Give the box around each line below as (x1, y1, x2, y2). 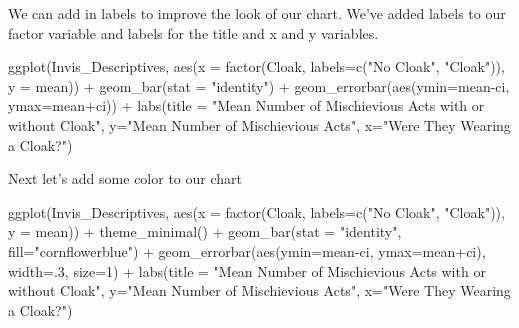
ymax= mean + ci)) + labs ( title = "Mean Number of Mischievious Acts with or (8, 95, 485, 116)
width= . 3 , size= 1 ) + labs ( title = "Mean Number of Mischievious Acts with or (8, 260, 486, 281)
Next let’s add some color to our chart (8, 168, 242, 189)
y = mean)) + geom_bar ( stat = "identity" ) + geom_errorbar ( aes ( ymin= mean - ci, (8, 75, 510, 96)
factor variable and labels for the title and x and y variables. (8, 22, 379, 43)
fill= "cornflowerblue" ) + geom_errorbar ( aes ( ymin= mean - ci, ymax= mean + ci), (8, 240, 486, 261)
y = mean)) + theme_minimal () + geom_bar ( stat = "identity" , (8, 221, 402, 242)
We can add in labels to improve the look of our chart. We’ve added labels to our (8, 3, 506, 23)
